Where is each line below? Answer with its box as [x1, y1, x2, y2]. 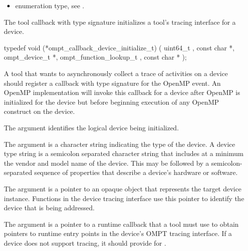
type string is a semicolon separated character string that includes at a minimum [4, 148, 244, 158]
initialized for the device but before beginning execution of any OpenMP [4, 96, 219, 107]
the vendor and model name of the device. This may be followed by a [4, 157, 209, 168]
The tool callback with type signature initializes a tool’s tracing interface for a [4, 16, 236, 27]
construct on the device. [4, 106, 75, 116]
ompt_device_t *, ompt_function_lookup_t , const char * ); [4, 52, 187, 62]
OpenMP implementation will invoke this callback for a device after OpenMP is [4, 87, 240, 97]
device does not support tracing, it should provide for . [4, 237, 166, 248]
